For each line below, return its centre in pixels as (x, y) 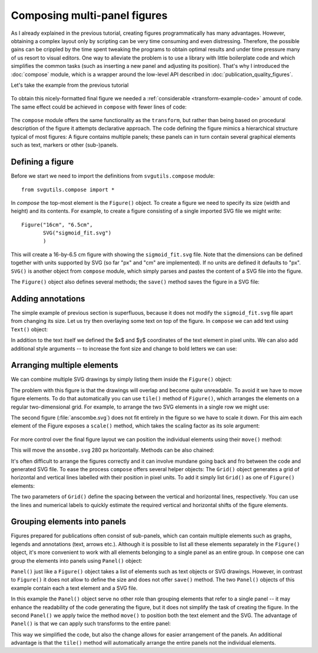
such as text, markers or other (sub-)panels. (64, 145)
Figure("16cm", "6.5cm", (57, 225)
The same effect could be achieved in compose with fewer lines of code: (99, 107)
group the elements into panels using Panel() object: (77, 560)
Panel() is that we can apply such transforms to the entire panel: (91, 623)
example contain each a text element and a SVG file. (74, 588)
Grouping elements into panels (69, 522)
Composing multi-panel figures (89, 15)
